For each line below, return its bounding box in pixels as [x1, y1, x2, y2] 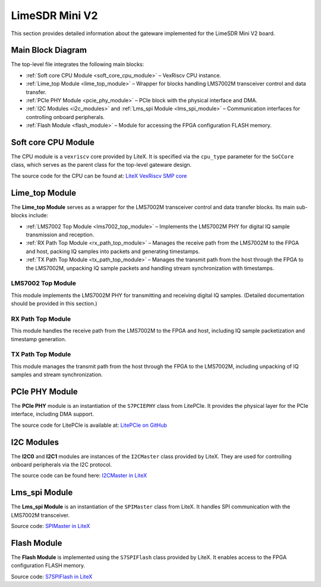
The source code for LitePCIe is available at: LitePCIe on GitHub [11, 421, 168, 429]
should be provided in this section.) [11, 300, 97, 307]
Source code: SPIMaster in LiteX [11, 523, 90, 530]
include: [29, 212, 49, 219]
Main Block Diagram [11, 45, 87, 55]
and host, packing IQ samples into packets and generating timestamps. [26, 248, 200, 255]
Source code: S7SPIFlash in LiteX [11, 573, 93, 580]
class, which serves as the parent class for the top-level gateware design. [11, 161, 192, 168]
